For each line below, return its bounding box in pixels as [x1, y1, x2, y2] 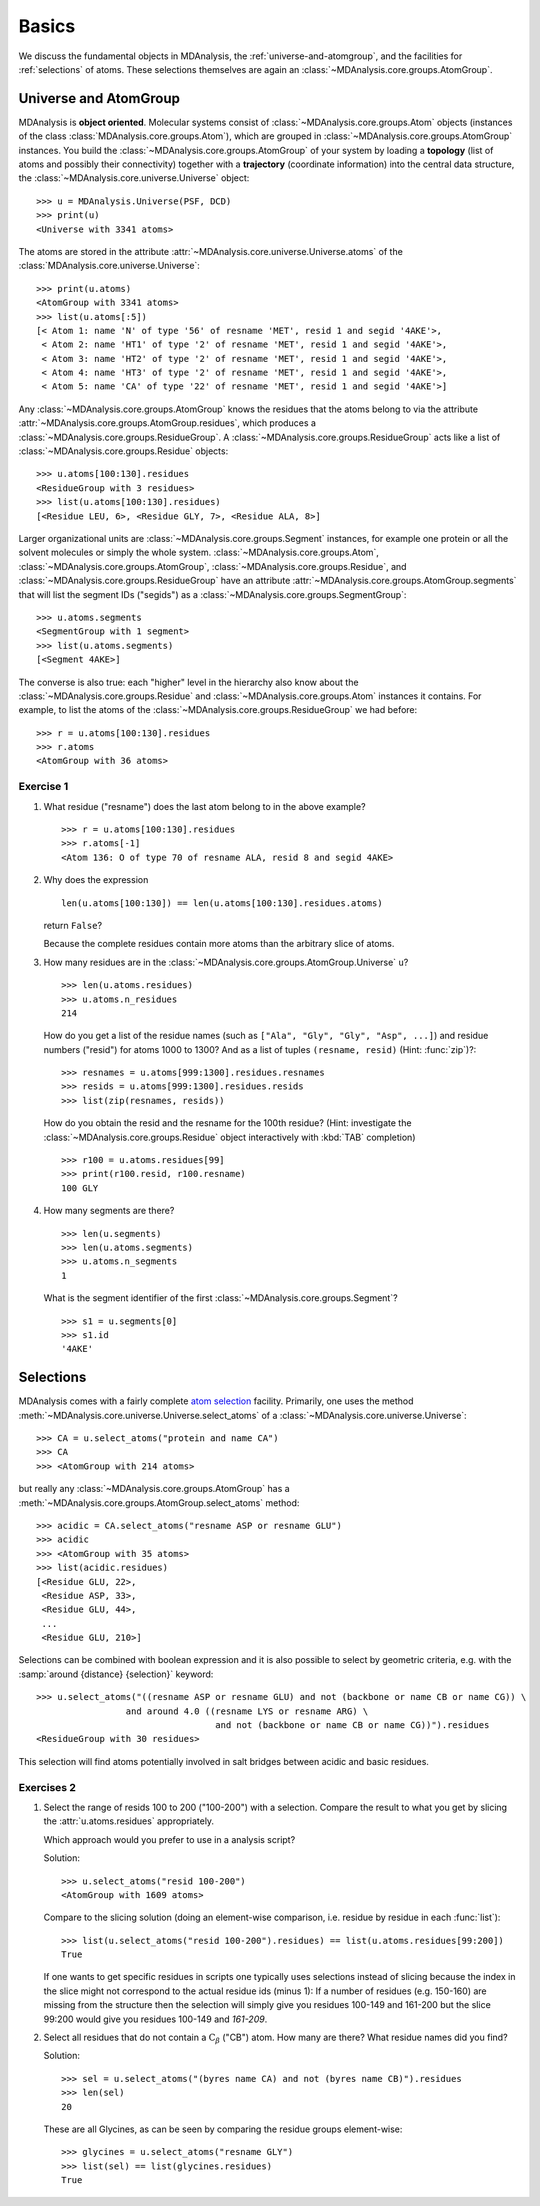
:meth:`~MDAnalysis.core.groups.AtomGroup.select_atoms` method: [18, 1496, 300, 1509]
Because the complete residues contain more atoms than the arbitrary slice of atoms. [43, 938, 395, 950]
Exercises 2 [18, 1780, 77, 1794]
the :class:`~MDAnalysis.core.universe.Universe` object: [18, 172, 250, 184]
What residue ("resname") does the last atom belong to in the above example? [43, 800, 366, 812]
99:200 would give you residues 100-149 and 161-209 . [43, 2013, 268, 2025]
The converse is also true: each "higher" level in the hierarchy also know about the [18, 676, 359, 688]
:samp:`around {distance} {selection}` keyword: [18, 1668, 214, 1680]
